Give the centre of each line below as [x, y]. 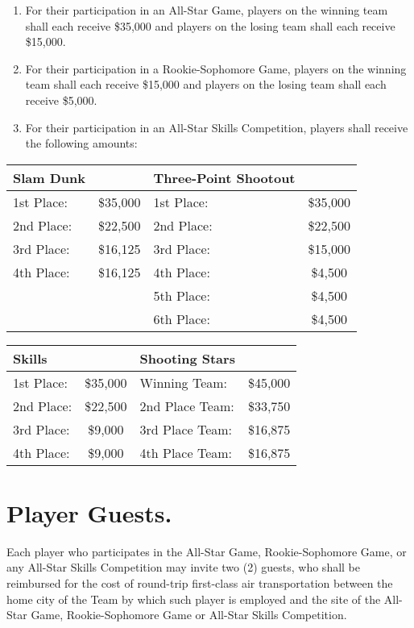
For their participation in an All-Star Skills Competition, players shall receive [217, 127]
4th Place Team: [186, 452]
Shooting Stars [187, 358]
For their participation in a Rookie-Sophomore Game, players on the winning [216, 68]
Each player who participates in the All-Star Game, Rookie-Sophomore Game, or [207, 551]
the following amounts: [81, 143]
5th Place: [182, 295]
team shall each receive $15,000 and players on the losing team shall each [206, 84]
